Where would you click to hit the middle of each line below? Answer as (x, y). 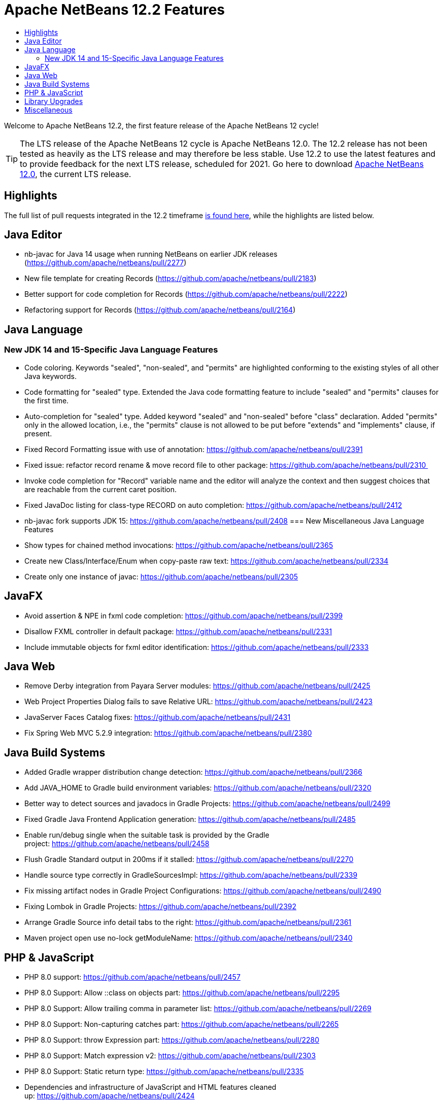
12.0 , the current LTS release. (76, 174)
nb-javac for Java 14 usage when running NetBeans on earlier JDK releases (151, 254)
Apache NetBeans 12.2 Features (115, 10)
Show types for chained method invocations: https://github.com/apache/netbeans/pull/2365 (179, 545)
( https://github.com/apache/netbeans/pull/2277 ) (106, 263)
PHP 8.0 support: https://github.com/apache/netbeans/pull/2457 (132, 977)
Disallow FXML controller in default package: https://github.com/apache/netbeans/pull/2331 (178, 631)
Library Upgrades (54, 101)
